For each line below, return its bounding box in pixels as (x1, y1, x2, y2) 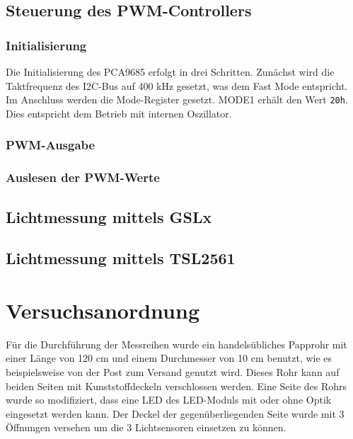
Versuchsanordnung (6, 295, 199, 324)
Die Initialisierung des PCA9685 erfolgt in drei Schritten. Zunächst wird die (6, 64, 335, 79)
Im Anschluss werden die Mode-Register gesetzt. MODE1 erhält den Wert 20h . (6, 92, 348, 107)
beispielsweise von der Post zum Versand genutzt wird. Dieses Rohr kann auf (6, 365, 340, 379)
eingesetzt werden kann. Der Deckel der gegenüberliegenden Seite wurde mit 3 (6, 406, 345, 421)
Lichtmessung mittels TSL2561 (6, 247, 236, 269)
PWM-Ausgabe (6, 136, 96, 154)
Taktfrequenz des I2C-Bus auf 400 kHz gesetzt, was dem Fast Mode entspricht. (6, 78, 348, 93)
